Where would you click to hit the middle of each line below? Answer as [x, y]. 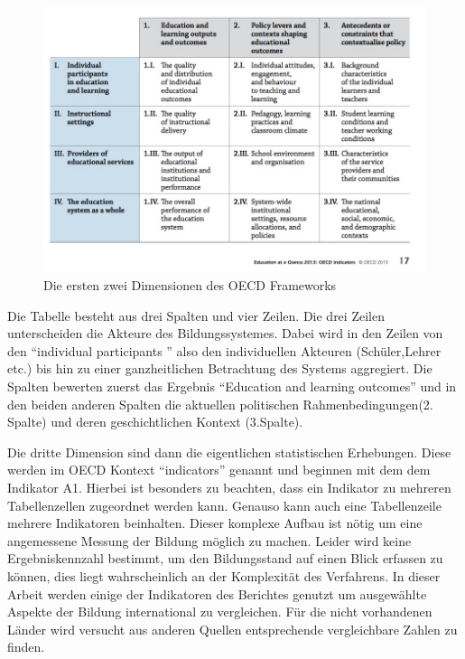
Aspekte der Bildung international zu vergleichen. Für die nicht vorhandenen [220, 612]
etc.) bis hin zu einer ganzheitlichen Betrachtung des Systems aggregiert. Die [220, 368]
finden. [26, 647]
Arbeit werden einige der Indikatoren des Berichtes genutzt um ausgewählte [217, 593]
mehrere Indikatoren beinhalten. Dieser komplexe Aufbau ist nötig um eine [215, 523]
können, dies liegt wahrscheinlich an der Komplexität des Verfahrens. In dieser [224, 575]
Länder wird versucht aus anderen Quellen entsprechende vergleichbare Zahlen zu [232, 629]
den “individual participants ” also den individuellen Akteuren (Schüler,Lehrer [224, 350]
